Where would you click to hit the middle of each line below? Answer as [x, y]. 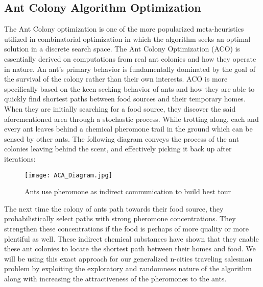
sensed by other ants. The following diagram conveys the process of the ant [122, 138]
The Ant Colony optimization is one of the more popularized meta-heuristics [124, 29]
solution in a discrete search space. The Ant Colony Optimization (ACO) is [122, 49]
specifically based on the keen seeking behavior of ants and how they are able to [129, 88]
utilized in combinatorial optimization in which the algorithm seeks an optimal [127, 38]
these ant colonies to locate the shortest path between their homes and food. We [130, 249]
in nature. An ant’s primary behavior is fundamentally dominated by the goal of [130, 69]
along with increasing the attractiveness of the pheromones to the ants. [115, 278]
